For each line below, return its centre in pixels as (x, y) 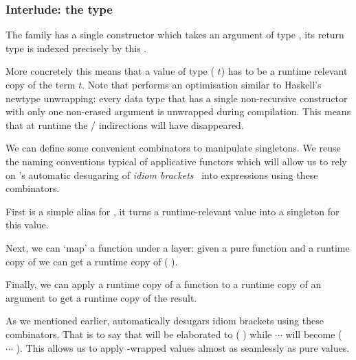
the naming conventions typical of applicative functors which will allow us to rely (176, 161)
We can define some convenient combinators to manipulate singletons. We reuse (173, 148)
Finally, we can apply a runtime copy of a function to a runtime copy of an (164, 284)
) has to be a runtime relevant (284, 71)
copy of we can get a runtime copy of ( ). (92, 261)
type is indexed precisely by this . (76, 48)
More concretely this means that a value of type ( (110, 71)
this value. (27, 225)
